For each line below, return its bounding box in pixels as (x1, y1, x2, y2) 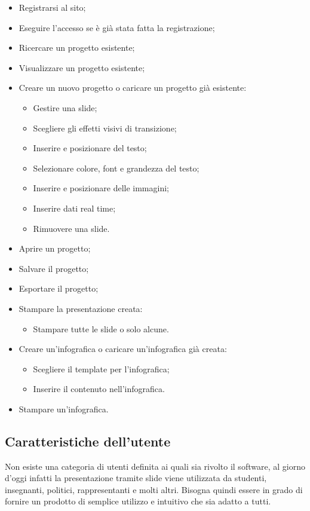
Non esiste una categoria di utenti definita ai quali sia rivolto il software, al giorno (5, 460, 305, 472)
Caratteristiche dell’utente (5, 432, 171, 450)
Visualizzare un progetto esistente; (19, 61, 145, 74)
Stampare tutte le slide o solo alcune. (33, 322, 169, 335)
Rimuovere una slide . (33, 222, 110, 234)
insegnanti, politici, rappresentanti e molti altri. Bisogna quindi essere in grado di (5, 483, 303, 495)
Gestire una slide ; (33, 101, 97, 114)
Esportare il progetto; (19, 282, 99, 295)
